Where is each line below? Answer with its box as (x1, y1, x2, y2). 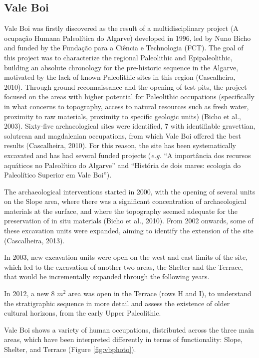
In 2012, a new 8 (4, 288, 55, 299)
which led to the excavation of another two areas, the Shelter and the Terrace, (4, 261, 243, 272)
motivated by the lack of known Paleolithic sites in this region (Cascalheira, (4, 72, 236, 82)
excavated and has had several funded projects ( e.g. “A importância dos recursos (4, 150, 251, 160)
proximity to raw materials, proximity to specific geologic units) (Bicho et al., (4, 111, 242, 121)
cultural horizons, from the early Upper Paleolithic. (4, 308, 161, 318)
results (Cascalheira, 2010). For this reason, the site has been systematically (4, 140, 236, 151)
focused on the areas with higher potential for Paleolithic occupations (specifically (4, 91, 255, 102)
